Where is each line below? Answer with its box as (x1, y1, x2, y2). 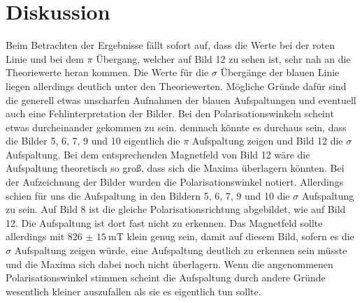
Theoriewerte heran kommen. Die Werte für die (6, 65, 209, 80)
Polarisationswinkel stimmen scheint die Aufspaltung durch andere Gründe (6, 270, 326, 285)
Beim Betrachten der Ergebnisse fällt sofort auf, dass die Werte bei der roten (6, 38, 335, 52)
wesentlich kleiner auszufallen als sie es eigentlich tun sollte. (6, 283, 261, 298)
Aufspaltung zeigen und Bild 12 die (191, 133, 343, 148)
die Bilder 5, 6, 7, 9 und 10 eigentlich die (6, 133, 180, 148)
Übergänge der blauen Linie (220, 65, 340, 80)
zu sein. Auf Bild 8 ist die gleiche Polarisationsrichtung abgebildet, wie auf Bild (6, 202, 346, 216)
